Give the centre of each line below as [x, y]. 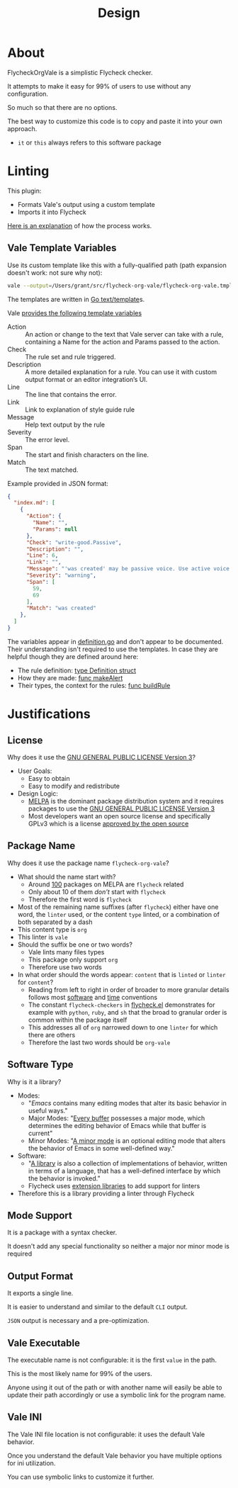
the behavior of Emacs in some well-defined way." [101, 1148]
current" [40, 1133]
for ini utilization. [32, 1463]
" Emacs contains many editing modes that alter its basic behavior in [127, 1103]
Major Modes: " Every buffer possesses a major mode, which [117, 1118]
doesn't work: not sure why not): [55, 272]
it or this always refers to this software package [89, 142]
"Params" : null [55, 529]
